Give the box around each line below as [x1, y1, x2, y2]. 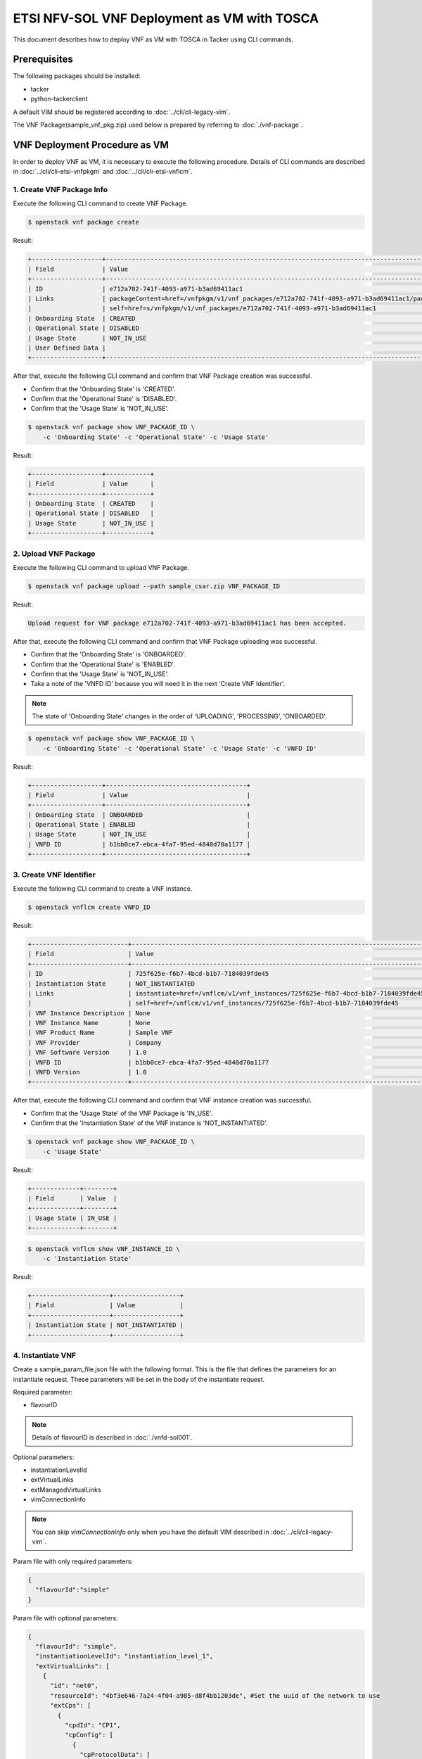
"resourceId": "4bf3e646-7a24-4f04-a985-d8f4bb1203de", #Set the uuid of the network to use [50, 1691, 381, 1699]
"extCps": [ [50, 1701, 91, 1710]
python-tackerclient [30, 95, 88, 103]
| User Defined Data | [27, 343, 106, 352]
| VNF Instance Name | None [27, 1019, 151, 1027]
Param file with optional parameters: [13, 1613, 119, 1622]
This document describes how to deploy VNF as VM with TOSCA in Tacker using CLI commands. [13, 35, 293, 44]
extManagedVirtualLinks [30, 1485, 101, 1494]
